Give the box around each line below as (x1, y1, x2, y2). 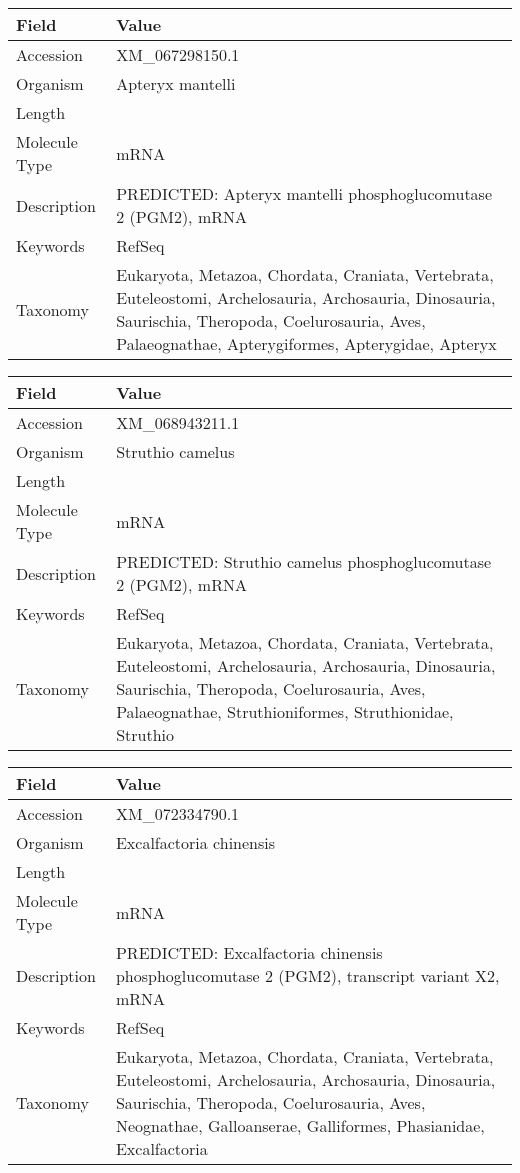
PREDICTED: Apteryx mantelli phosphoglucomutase (116, 182, 493, 205)
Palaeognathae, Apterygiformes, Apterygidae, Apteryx (116, 332, 497, 355)
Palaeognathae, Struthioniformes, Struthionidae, (116, 700, 454, 723)
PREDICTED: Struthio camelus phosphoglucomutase (116, 550, 492, 573)
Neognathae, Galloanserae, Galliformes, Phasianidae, (115, 1114, 485, 1137)
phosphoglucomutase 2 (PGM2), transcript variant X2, (115, 964, 500, 987)
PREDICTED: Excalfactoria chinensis (115, 941, 383, 964)
